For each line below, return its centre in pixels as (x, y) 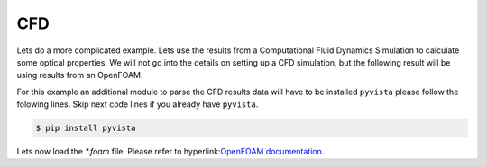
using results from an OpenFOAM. (80, 75)
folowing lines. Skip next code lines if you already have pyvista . (138, 104)
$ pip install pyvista (86, 128)
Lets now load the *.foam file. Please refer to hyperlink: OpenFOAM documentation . (170, 152)
